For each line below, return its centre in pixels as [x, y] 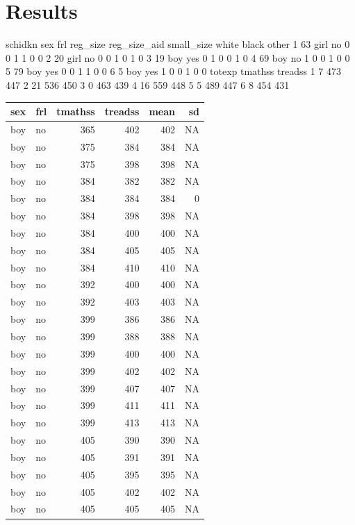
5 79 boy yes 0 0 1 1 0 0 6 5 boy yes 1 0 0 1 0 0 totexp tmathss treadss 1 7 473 [173, 71]
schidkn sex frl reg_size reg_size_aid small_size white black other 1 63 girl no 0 [178, 44]
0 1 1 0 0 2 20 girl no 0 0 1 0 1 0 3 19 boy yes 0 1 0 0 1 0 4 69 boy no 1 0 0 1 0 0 [178, 57]
